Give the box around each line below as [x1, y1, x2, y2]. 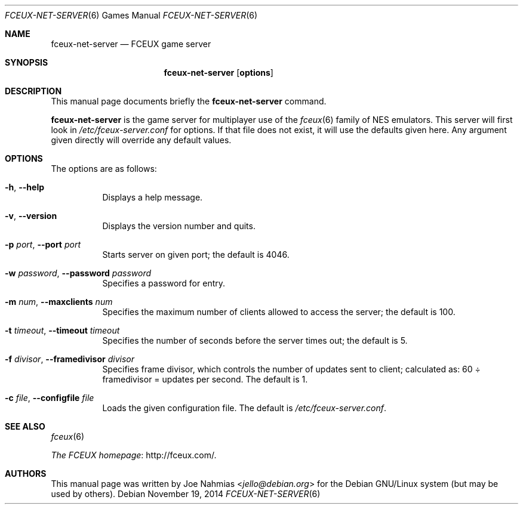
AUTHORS [5, 468, 47, 479]
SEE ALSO [5, 421, 45, 431]
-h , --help [5, 182, 45, 192]
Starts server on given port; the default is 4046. [102, 249, 290, 260]
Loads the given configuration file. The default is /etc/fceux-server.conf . [102, 403, 387, 413]
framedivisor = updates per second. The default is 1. [102, 374, 308, 384]
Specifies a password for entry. [102, 278, 226, 288]
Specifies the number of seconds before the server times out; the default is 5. [102, 335, 408, 345]
